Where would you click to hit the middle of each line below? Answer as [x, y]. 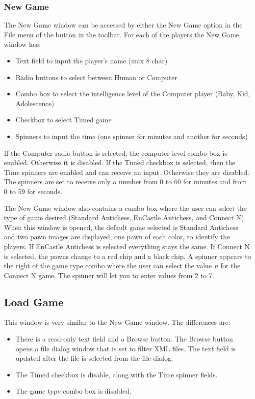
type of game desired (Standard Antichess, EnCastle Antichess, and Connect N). [125, 217]
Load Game [34, 301]
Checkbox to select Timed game [64, 120]
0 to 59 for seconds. [33, 191]
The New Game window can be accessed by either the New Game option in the [123, 25]
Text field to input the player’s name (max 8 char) [91, 60]
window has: [23, 44]
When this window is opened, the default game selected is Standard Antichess [121, 227]
